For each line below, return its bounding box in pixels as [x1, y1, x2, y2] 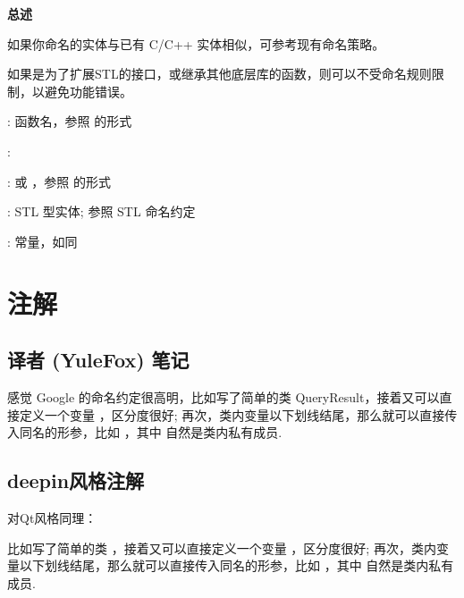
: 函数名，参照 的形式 [7, 112, 132, 131]
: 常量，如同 [7, 232, 78, 250]
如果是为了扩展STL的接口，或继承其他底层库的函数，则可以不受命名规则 [7, 64, 432, 83]
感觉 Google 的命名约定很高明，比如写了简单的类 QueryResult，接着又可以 [7, 387, 440, 406]
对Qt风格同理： [7, 508, 97, 526]
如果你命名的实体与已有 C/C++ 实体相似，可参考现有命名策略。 [7, 34, 385, 53]
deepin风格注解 [7, 467, 145, 494]
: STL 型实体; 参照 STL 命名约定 [7, 202, 196, 221]
